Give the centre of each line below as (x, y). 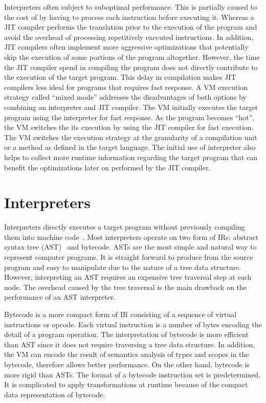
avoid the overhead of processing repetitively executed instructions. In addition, (129, 37)
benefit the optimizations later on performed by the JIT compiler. (107, 167)
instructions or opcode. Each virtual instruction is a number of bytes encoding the (133, 324)
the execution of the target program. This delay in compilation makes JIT (120, 77)
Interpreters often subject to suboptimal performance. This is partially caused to (131, 7)
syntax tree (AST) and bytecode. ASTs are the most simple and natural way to (130, 247)
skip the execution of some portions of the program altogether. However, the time (132, 57)
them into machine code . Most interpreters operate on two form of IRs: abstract (131, 237)
